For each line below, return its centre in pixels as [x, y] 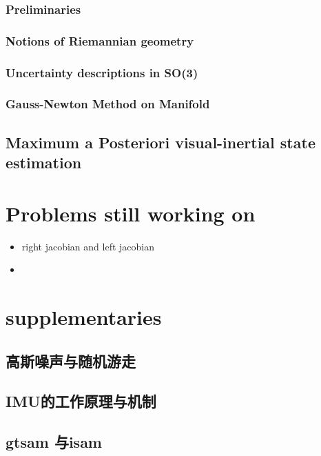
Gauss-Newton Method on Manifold [108, 104]
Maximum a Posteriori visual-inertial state [160, 142]
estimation [44, 162]
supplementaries [84, 317]
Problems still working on [131, 213]
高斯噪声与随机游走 [71, 360]
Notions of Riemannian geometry [100, 40]
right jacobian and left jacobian [88, 246]
